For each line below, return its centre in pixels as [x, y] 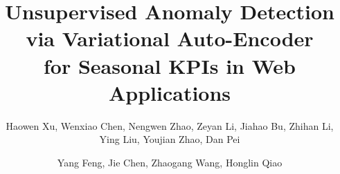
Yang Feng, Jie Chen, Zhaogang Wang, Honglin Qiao [170, 162]
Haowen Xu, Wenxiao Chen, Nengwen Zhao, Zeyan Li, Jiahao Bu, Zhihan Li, [170, 125]
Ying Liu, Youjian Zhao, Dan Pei [170, 139]
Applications [170, 92]
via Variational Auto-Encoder [170, 38]
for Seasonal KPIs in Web [170, 65]
